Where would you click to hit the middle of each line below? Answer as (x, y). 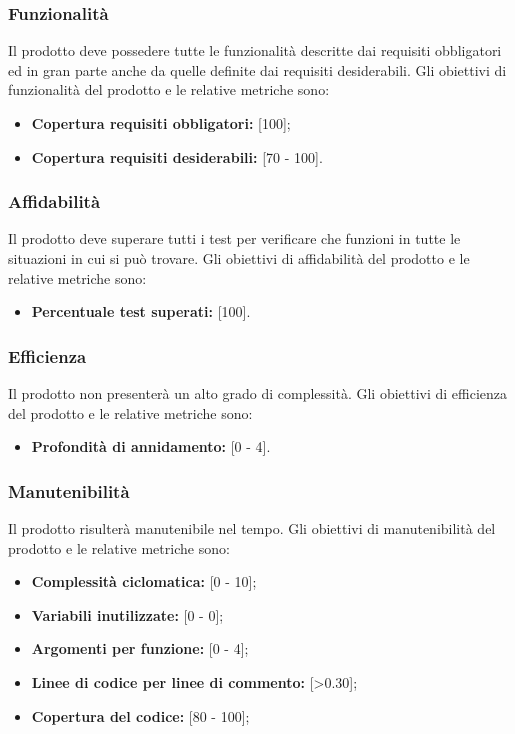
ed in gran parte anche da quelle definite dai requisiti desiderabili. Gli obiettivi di (257, 69)
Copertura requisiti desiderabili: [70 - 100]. (177, 156)
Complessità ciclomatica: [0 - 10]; (144, 581)
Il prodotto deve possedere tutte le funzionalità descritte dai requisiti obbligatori (255, 50)
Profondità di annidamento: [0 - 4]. (151, 446)
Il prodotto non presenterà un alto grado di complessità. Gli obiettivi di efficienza (258, 393)
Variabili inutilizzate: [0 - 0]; (127, 614)
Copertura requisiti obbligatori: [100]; (161, 123)
